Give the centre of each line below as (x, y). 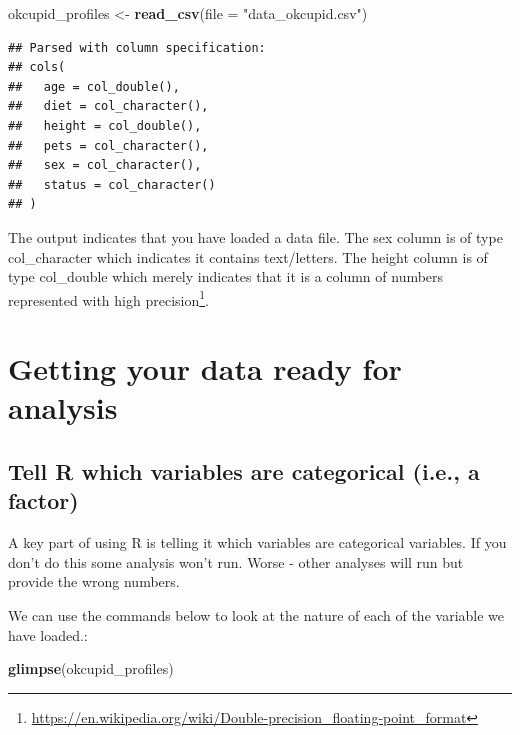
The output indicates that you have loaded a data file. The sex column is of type (255, 236)
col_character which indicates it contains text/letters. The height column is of (248, 256)
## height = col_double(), (105, 125)
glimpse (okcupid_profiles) (91, 668)
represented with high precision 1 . (108, 298)
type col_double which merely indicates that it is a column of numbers (226, 276)
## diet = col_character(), (108, 106)
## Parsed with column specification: (137, 47)
